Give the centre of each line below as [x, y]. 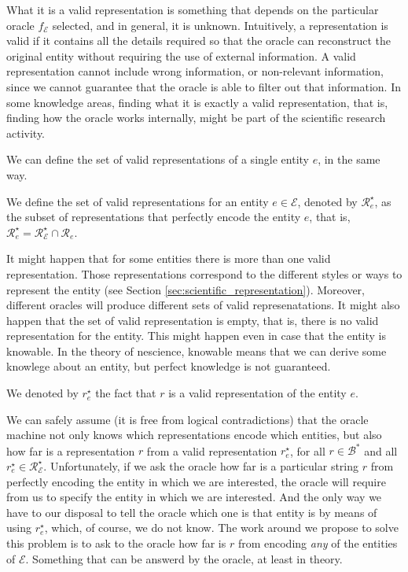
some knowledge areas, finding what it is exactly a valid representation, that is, [197, 102]
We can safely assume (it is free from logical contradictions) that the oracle [187, 419]
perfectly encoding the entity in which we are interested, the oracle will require [196, 481]
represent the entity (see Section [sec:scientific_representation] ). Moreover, [186, 289]
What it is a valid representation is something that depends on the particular [193, 9]
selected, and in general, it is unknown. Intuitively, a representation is [220, 25]
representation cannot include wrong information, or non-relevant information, [195, 71]
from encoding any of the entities [318, 542]
